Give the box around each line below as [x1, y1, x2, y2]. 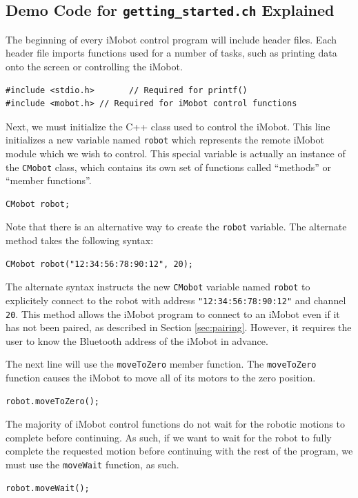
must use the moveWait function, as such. [6, 457, 179, 472]
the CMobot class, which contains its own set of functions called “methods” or [6, 159, 332, 174]
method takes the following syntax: [6, 233, 154, 248]
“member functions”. [6, 173, 92, 188]
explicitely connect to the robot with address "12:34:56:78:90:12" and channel [6, 292, 346, 307]
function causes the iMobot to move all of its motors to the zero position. [6, 370, 316, 385]
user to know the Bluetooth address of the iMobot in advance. [6, 333, 268, 348]
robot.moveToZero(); [6, 396, 100, 406]
